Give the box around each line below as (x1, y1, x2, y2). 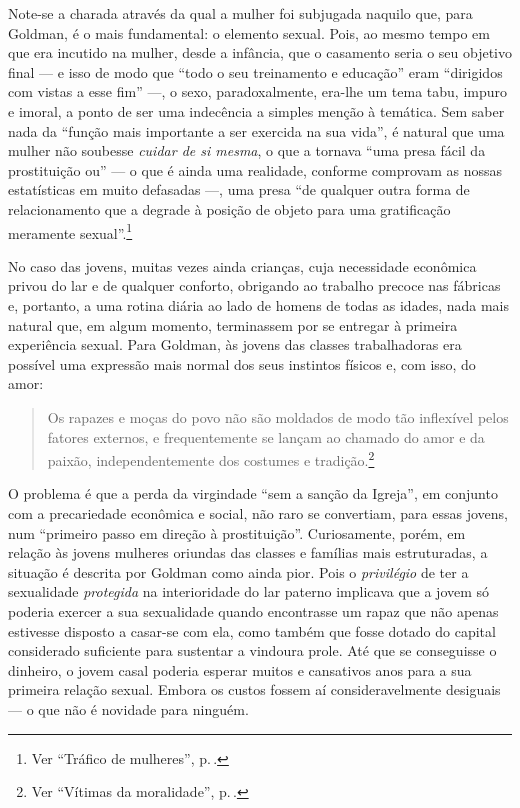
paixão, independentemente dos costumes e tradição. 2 (47, 447, 375, 470)
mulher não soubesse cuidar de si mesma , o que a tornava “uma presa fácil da (8, 140, 486, 161)
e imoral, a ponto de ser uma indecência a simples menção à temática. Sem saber (8, 100, 505, 121)
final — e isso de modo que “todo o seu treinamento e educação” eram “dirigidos (8, 61, 503, 82)
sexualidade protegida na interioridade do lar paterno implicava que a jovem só (8, 581, 490, 602)
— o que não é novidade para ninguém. (8, 698, 249, 719)
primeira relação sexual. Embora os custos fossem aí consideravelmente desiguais (8, 679, 501, 700)
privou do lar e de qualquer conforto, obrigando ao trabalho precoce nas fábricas (8, 275, 501, 296)
